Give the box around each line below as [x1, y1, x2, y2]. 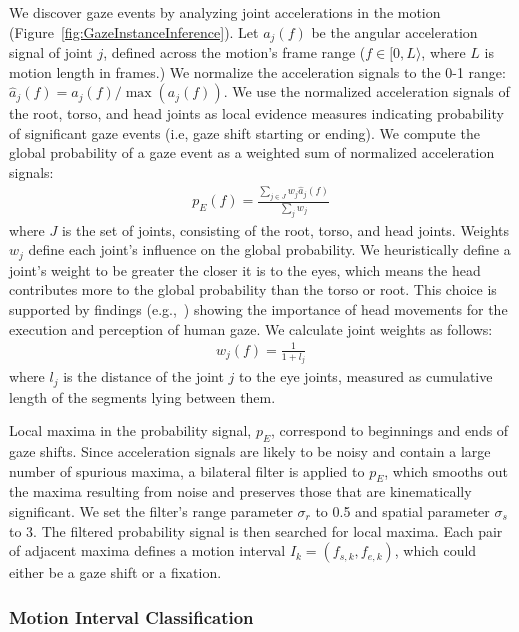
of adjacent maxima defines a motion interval [9, 540, 286, 561]
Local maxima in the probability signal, [9, 420, 252, 441]
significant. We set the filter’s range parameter [9, 501, 293, 521]
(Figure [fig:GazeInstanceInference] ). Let [9, 21, 259, 42]
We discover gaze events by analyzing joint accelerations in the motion [9, 2, 441, 22]
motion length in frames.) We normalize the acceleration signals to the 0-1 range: [9, 61, 506, 82]
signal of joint [9, 42, 93, 63]
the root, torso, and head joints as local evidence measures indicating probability [9, 103, 504, 124]
